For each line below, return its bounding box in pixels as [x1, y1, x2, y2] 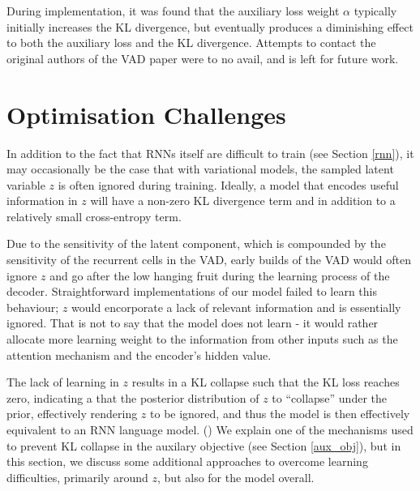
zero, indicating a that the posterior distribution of [6, 389, 259, 406]
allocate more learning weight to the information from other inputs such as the [6, 331, 398, 348]
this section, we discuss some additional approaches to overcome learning [6, 453, 368, 470]
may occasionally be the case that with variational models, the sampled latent [6, 160, 394, 177]
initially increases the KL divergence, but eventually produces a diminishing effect [6, 18, 414, 35]
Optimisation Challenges [6, 97, 286, 130]
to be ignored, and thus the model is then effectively [150, 405, 410, 422]
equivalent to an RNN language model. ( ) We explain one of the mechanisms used [6, 421, 414, 438]
